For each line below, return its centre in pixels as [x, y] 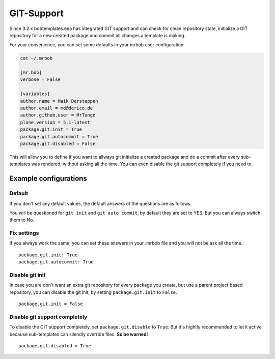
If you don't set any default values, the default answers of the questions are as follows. [101, 203]
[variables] [35, 94]
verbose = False [40, 80]
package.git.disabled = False [58, 144]
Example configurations [48, 179]
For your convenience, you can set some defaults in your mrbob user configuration [97, 45]
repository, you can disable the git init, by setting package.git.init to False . [93, 292]
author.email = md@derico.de [57, 108]
